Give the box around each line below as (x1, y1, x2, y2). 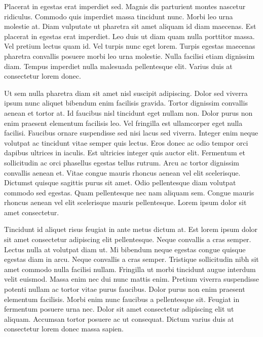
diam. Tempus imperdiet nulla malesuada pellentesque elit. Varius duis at (4, 60, 233, 71)
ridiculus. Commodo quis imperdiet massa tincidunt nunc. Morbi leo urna (4, 11, 233, 21)
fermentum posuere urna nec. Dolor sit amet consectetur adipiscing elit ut (4, 304, 234, 314)
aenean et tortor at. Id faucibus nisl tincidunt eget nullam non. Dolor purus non (4, 107, 253, 118)
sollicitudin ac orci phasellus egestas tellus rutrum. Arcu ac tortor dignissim (4, 157, 240, 167)
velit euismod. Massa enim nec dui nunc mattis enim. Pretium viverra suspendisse (4, 274, 259, 284)
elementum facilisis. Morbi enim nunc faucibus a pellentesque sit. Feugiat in (4, 293, 240, 304)
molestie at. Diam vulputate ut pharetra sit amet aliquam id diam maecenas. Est (4, 21, 256, 31)
